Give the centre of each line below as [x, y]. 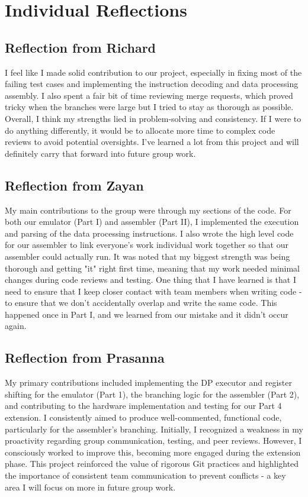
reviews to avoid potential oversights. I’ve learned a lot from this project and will [152, 142]
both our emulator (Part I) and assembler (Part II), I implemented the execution [152, 222]
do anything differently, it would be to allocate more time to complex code [140, 130]
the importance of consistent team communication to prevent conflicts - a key [145, 475]
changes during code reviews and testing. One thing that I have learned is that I [150, 280]
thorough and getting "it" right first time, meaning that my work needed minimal [153, 268]
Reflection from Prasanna [85, 358]
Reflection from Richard [81, 47]
